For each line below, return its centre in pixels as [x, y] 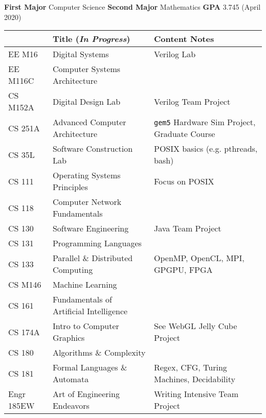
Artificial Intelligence [90, 311]
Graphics [69, 338]
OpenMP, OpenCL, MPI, [199, 258]
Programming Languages [97, 243]
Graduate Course [184, 134]
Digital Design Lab [86, 101]
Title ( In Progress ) [91, 39]
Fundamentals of [82, 299]
